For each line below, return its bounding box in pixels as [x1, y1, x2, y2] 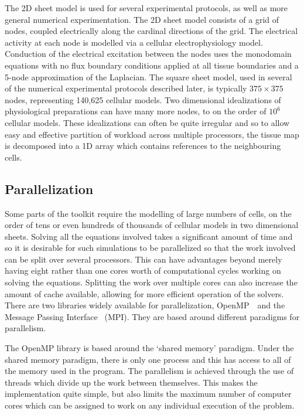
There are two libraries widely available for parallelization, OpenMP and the [5, 299, 285, 311]
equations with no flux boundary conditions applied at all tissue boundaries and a [5, 59, 299, 71]
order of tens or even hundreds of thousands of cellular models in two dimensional [5, 219, 299, 231]
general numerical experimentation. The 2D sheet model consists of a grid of [5, 13, 279, 25]
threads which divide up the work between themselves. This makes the [5, 376, 258, 388]
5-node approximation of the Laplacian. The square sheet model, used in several [5, 70, 292, 83]
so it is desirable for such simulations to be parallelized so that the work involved [5, 241, 296, 254]
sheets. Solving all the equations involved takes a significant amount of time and [5, 230, 293, 242]
